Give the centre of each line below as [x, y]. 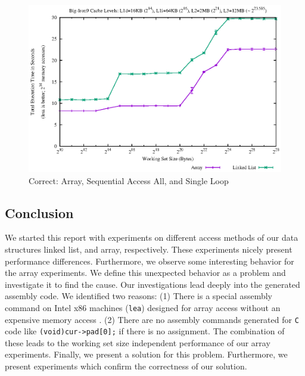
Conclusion [39, 212]
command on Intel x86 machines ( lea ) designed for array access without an [143, 307]
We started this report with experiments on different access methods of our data [152, 237]
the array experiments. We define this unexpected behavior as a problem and [145, 273]
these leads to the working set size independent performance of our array [138, 342]
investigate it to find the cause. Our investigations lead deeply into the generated [152, 284]
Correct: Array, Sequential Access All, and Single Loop [129, 180]
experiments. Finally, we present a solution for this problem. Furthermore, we [146, 354]
